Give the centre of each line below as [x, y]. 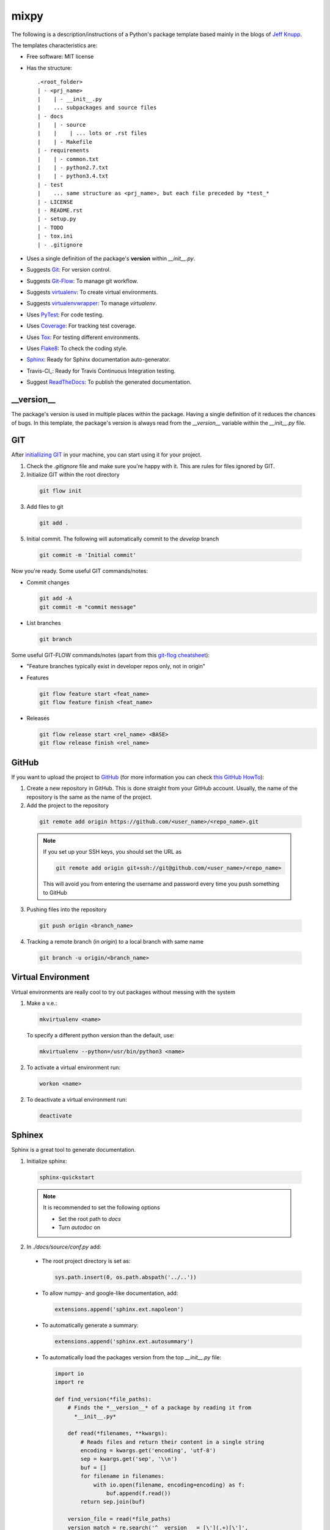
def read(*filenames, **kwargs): [118, 1433]
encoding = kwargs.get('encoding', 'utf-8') [148, 1451]
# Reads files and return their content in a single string [172, 1442]
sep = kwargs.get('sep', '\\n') [129, 1459]
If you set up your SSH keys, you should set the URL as [112, 852]
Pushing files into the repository [67, 909]
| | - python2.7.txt [73, 168]
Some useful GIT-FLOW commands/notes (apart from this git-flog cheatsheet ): [111, 655]
